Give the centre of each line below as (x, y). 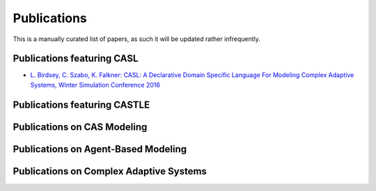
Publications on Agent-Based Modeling (100, 149)
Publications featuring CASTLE (81, 105)
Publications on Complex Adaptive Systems (110, 171)
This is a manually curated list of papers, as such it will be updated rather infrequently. (137, 39)
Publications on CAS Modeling (80, 127)
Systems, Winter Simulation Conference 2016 (95, 85)
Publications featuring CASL (76, 59)
